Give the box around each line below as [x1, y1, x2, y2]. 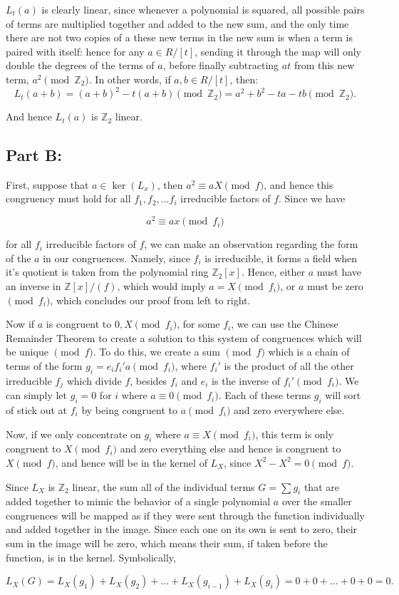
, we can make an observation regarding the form [144, 237, 358, 252]
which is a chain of [268, 344, 350, 359]
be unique [6, 344, 48, 359]
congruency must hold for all [6, 191, 131, 206]
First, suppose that [6, 177, 89, 192]
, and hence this [264, 177, 333, 192]
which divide [66, 373, 122, 388]
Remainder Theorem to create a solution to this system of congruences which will [6, 330, 362, 345]
